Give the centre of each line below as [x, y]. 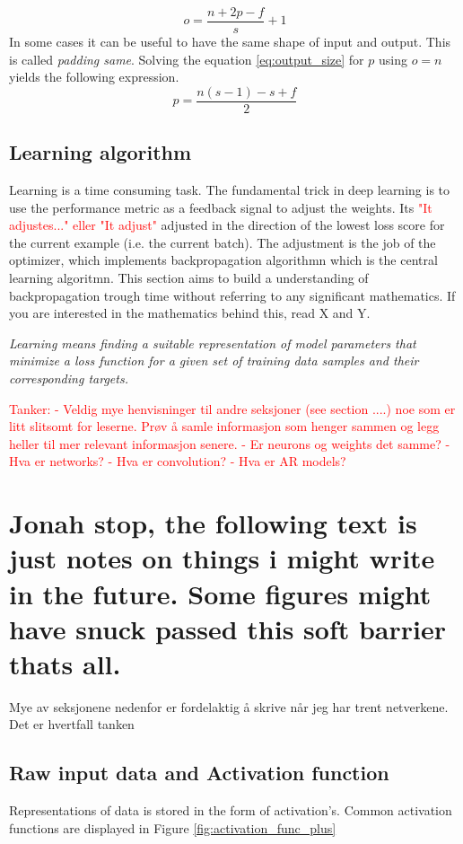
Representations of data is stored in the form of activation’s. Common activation [231, 810]
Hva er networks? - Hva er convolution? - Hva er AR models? [178, 461]
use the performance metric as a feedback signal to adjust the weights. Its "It [221, 207]
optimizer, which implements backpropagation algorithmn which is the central [223, 260]
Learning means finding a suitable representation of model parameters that [213, 343]
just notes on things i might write [222, 558]
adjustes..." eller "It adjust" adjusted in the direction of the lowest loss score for [227, 225]
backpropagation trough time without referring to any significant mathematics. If [232, 295]
